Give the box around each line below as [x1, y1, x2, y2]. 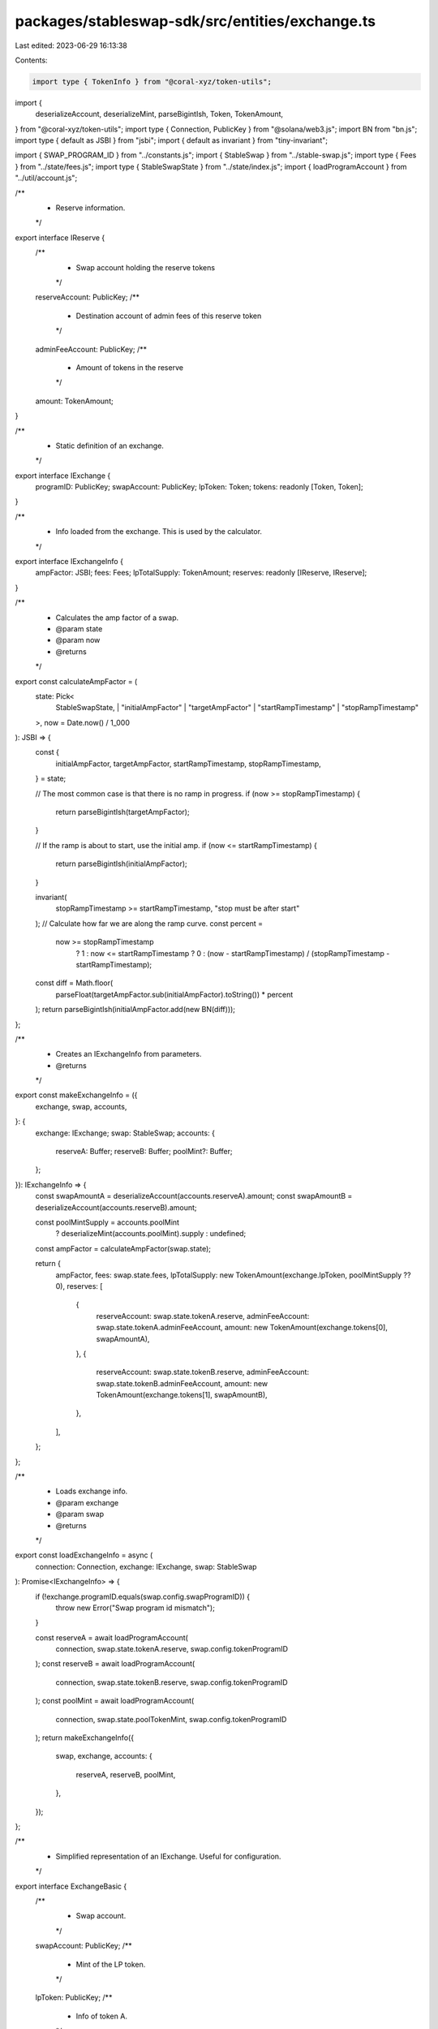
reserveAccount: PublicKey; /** [35, 292, 140, 302]
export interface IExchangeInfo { [15, 557, 123, 566]
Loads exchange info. [55, 1486, 128, 1497]
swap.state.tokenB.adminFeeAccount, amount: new [96, 1378, 268, 1388]
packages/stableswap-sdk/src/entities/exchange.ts [15, 12, 376, 30]
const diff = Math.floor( [35, 978, 114, 988]
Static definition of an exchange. [55, 441, 164, 450]
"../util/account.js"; [15, 173, 78, 183]
